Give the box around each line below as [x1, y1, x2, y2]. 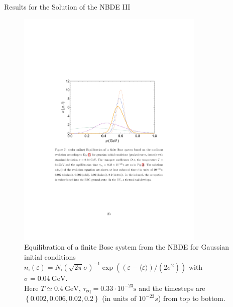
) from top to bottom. [158, 293, 225, 303]
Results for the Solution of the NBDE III [4, 2, 131, 12]
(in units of [102, 293, 137, 303]
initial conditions [24, 251, 76, 262]
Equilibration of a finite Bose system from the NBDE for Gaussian [24, 242, 229, 252]
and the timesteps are [139, 282, 205, 293]
